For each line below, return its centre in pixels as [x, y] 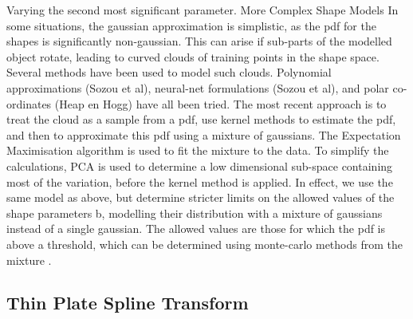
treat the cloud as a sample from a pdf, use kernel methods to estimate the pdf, [201, 119]
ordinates [29, 103]
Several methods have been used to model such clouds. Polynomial [169, 72]
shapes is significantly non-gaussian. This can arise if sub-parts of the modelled [199, 41]
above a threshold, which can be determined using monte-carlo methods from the [205, 244]
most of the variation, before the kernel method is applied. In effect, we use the [200, 181]
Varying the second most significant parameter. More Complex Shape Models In [203, 10]
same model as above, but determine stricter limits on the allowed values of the [201, 197]
